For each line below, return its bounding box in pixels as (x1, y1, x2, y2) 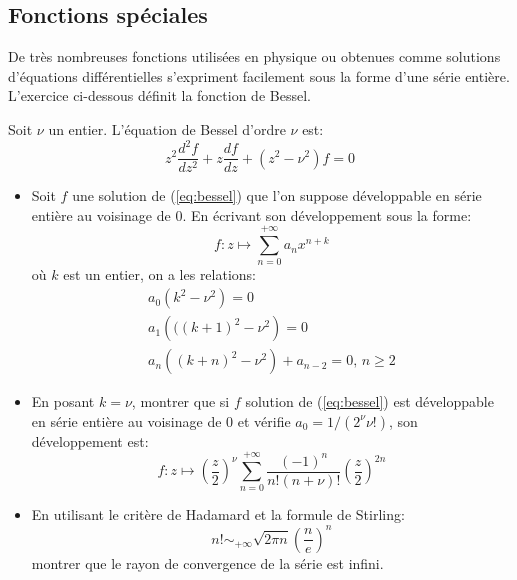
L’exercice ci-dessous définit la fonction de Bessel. (8, 85, 311, 106)
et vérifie (237, 410, 291, 431)
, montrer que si (131, 391, 230, 412)
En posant (31, 391, 95, 412)
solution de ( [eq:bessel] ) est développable (245, 391, 494, 412)
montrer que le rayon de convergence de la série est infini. (31, 552, 384, 573)
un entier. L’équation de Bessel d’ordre (48, 118, 286, 139)
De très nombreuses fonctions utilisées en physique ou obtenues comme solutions (8, 46, 501, 67)
